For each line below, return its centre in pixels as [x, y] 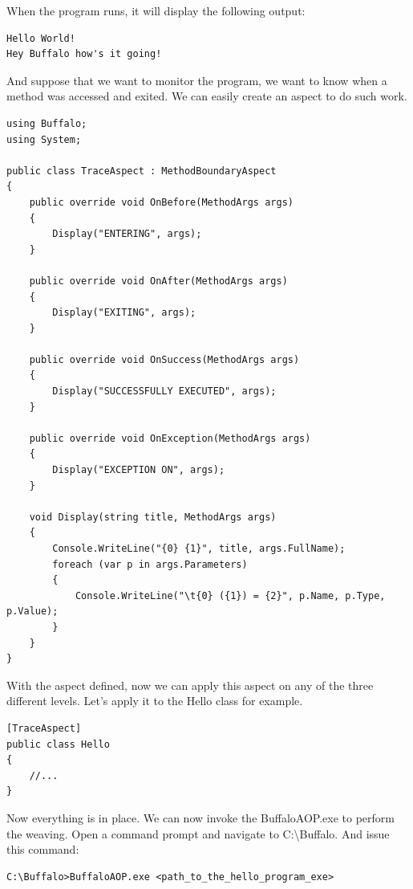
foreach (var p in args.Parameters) [150, 564]
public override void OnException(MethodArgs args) [170, 438]
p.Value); [32, 612]
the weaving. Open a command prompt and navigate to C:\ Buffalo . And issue [198, 833]
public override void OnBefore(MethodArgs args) [161, 202]
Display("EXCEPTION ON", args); [139, 470]
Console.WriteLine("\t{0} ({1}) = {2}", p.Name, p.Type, [230, 595]
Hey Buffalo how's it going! [84, 54]
